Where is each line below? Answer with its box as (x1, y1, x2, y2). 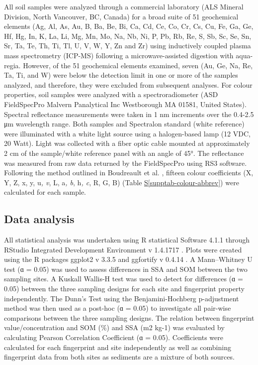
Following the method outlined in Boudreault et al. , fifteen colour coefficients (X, (4, 167, 254, 178)
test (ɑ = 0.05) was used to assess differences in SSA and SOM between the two (4, 263, 248, 274)
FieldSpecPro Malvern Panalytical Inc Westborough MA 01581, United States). (4, 99, 247, 109)
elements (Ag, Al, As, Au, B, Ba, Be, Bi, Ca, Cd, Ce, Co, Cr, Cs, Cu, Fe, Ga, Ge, (4, 21, 254, 31)
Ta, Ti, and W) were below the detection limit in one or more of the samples (4, 70, 238, 80)
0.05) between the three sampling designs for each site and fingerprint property (4, 283, 245, 294)
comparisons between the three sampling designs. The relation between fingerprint (4, 312, 255, 323)
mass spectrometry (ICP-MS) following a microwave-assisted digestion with (4, 50, 234, 60)
